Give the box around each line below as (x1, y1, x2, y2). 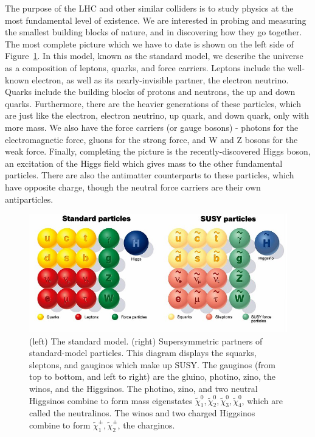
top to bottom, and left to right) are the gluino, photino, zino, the (29, 370, 275, 383)
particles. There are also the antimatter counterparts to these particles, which (5, 169, 294, 181)
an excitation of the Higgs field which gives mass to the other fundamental (5, 156, 283, 169)
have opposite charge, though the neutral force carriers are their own (5, 180, 261, 193)
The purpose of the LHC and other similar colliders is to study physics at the (5, 2, 294, 14)
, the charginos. (117, 418, 175, 431)
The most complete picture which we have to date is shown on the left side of (5, 37, 294, 50)
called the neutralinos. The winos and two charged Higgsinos (29, 407, 255, 419)
